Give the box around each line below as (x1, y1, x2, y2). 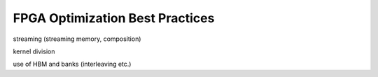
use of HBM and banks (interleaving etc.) (13, 60, 132, 69)
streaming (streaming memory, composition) (13, 35, 141, 43)
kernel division (13, 47, 55, 55)
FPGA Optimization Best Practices (13, 10, 215, 26)
